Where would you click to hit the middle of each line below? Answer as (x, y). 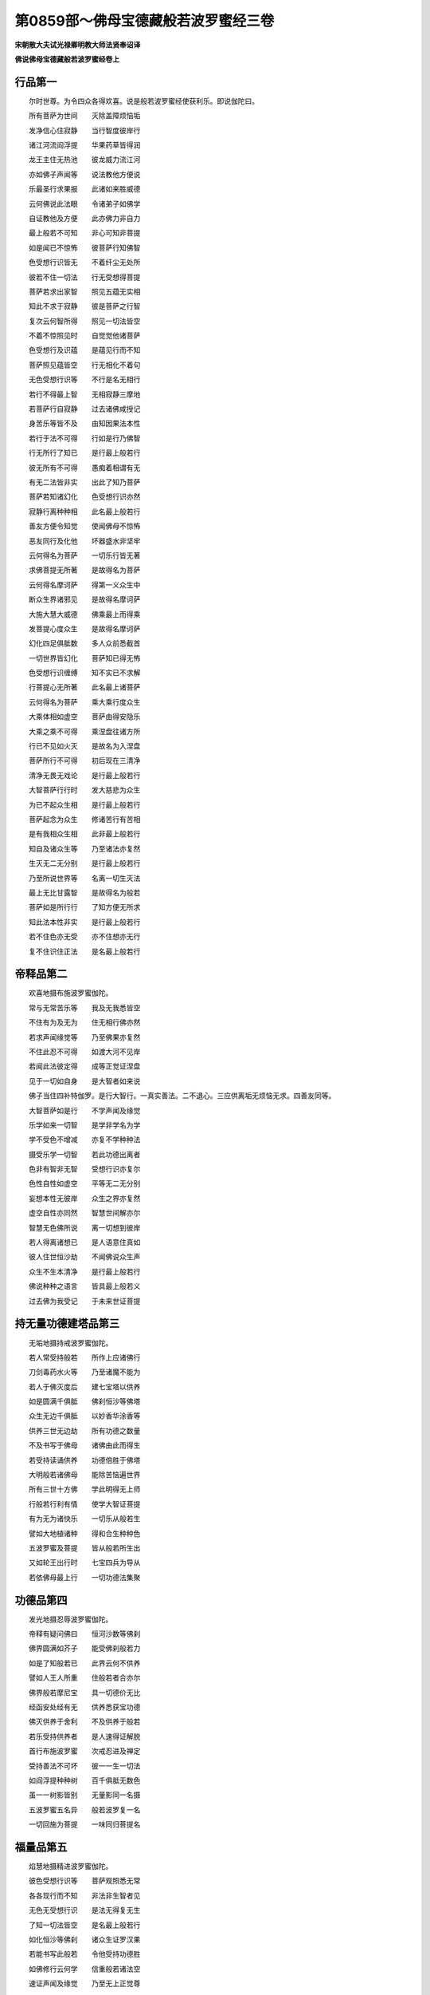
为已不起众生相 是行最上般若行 (84, 804)
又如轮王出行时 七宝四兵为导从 (84, 1562)
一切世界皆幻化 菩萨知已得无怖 (84, 658)
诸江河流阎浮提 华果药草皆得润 (84, 145)
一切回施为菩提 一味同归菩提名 (84, 1824)
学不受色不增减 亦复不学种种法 (84, 1140)
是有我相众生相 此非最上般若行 (84, 834)
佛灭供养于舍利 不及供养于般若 (84, 1722)
